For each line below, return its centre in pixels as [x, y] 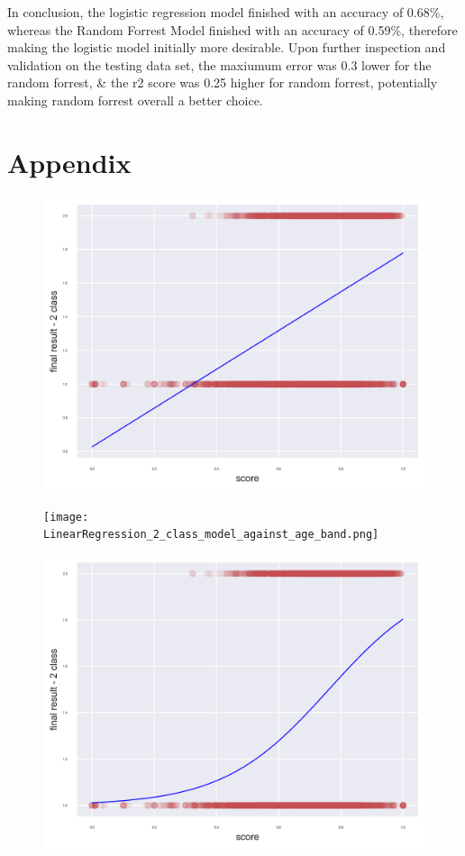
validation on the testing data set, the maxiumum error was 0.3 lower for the [219, 64]
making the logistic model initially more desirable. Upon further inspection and [227, 47]
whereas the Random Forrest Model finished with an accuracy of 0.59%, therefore [232, 29]
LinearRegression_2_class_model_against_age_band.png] [211, 535]
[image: [66, 517]
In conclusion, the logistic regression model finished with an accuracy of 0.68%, [226, 12]
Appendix [69, 162]
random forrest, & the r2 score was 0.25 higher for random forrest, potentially [223, 82]
